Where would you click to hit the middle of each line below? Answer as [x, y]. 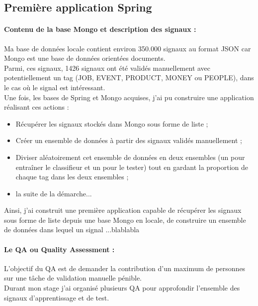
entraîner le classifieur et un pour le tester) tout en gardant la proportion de [132, 167]
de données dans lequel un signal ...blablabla [72, 229]
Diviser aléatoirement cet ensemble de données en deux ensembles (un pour [130, 157]
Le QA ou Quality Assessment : [59, 249]
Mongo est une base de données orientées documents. [85, 58]
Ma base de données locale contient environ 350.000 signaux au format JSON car [128, 48]
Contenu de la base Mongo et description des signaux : [100, 29]
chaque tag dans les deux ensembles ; [72, 177]
